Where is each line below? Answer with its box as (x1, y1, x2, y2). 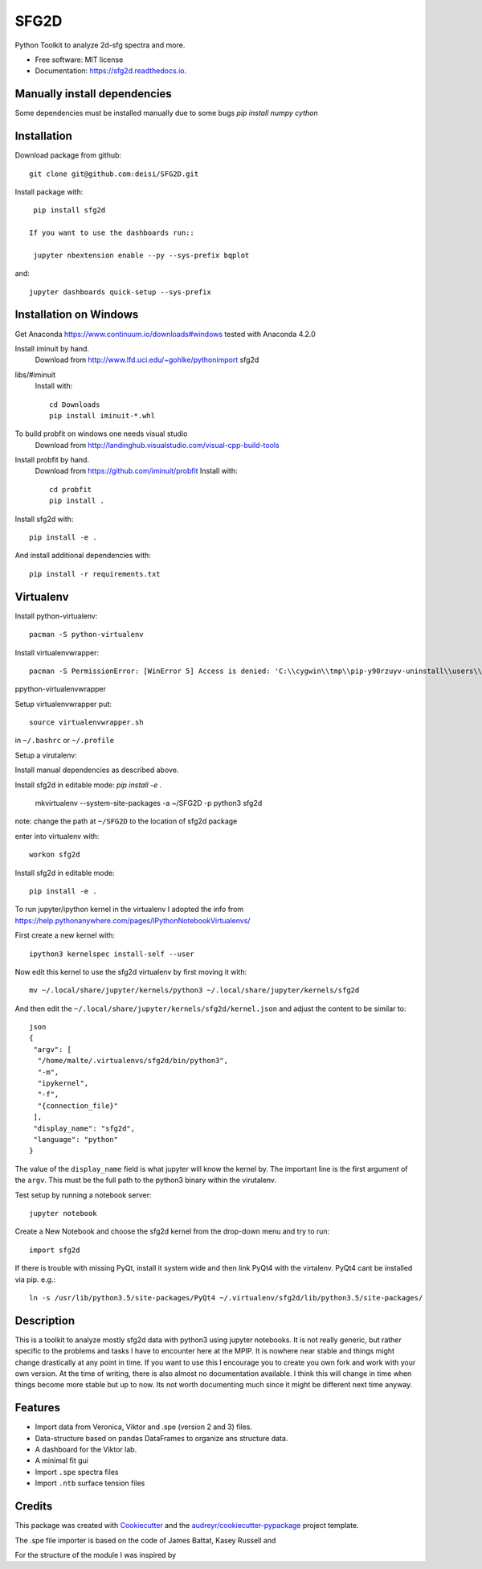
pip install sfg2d (33, 206, 106, 215)
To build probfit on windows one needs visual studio (14, 429, 188, 438)
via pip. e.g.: (14, 1275, 56, 1284)
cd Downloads (49, 400, 100, 409)
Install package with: (14, 187, 84, 196)
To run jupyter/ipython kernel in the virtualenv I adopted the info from (14, 905, 244, 914)
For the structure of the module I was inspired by (14, 1550, 177, 1559)
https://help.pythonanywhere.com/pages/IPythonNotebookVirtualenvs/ (14, 915, 251, 925)
